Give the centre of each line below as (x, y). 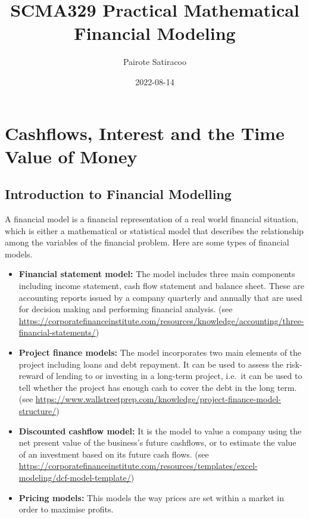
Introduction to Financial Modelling (118, 194)
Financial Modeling (155, 33)
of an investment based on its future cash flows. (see (114, 454)
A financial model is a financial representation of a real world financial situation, (152, 219)
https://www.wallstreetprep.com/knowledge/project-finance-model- (158, 399)
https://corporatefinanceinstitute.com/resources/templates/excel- (138, 466)
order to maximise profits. (66, 509)
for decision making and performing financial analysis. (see (126, 309)
